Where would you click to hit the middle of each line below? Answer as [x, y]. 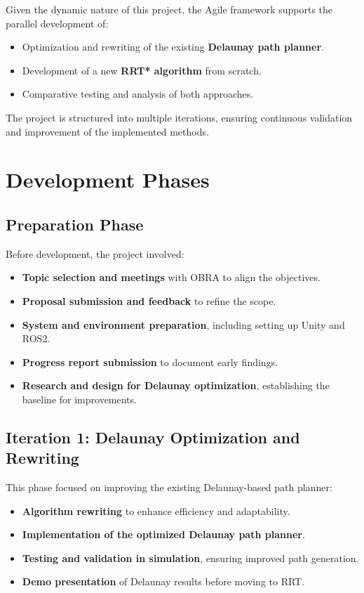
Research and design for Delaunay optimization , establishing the [176, 385]
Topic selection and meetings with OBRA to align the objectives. [171, 277]
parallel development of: [57, 23]
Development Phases [108, 180]
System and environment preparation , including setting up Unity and [183, 324]
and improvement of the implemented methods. [107, 131]
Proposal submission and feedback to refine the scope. [149, 300]
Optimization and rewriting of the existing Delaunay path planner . [173, 47]
